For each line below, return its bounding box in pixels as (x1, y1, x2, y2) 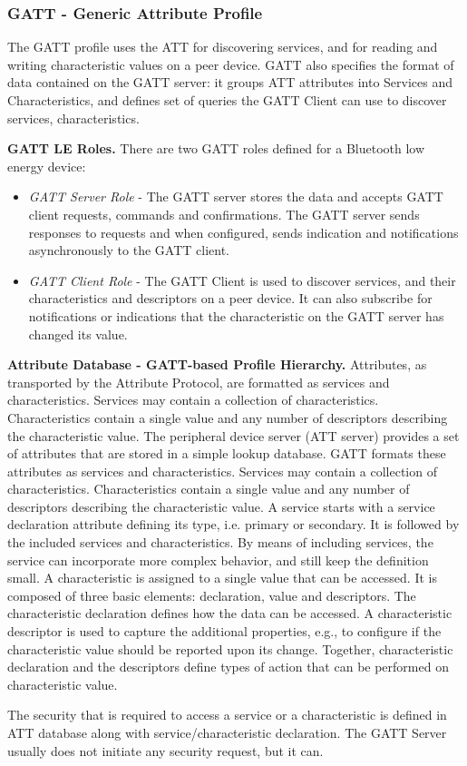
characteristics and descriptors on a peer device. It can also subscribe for (28, 289, 433, 308)
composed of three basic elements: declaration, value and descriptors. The (7, 585, 416, 604)
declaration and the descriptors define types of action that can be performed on (7, 657, 449, 676)
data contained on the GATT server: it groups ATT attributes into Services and (7, 73, 452, 92)
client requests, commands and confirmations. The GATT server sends (28, 204, 420, 223)
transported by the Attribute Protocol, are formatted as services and (7, 372, 390, 391)
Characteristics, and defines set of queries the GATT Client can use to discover (7, 91, 447, 109)
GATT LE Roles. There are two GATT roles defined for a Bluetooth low (7, 139, 425, 158)
